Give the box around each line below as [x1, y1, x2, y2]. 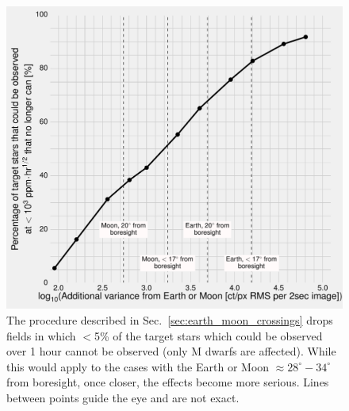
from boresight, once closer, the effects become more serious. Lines [6, 374, 329, 390]
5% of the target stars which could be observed [94, 327, 323, 344]
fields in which [6, 327, 76, 344]
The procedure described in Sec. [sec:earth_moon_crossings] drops [6, 311, 333, 328]
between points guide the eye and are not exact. [6, 389, 240, 405]
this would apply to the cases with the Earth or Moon [6, 358, 270, 375]
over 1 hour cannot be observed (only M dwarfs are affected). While [6, 343, 336, 359]
